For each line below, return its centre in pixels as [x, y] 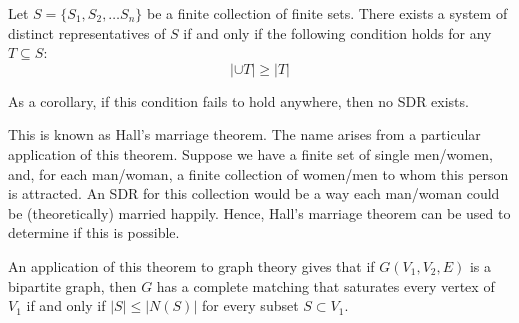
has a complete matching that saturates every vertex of [325, 285]
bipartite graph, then [72, 285]
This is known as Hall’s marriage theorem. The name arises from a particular [244, 134]
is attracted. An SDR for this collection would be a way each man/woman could [254, 193]
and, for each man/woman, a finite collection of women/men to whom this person [258, 173]
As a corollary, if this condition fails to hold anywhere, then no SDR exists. [238, 100]
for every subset [250, 305]
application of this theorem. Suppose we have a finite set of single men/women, [250, 153]
